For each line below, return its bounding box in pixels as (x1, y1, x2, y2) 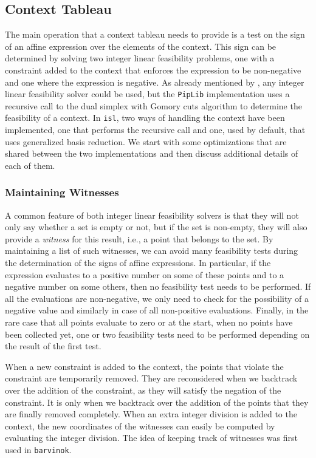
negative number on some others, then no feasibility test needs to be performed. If (5, 280, 311, 293)
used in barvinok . (5, 443, 72, 456)
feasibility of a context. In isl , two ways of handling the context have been (5, 111, 285, 124)
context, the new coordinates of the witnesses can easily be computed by (5, 419, 275, 432)
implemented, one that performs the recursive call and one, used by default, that (5, 123, 306, 136)
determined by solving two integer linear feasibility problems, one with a (5, 52, 275, 64)
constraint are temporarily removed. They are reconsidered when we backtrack (5, 372, 298, 385)
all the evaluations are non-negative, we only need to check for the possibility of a (5, 292, 309, 304)
